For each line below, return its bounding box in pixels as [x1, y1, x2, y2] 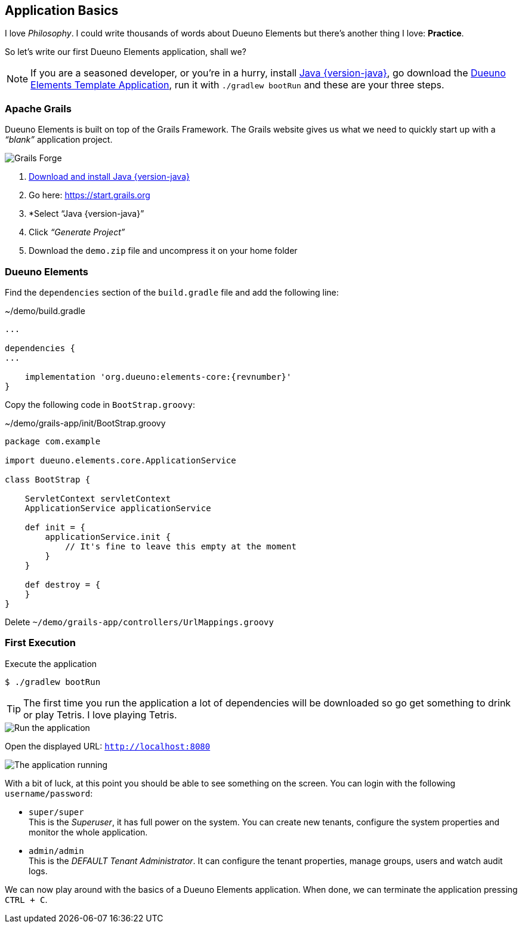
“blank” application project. [5, 134, 113, 145]
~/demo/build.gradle [5, 305, 85, 316]
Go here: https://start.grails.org [29, 190, 150, 201]
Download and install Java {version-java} [29, 171, 190, 182]
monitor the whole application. [29, 826, 148, 837]
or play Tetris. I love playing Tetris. [23, 708, 177, 721]
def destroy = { [24, 579, 101, 589]
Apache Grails [5, 102, 72, 115]
